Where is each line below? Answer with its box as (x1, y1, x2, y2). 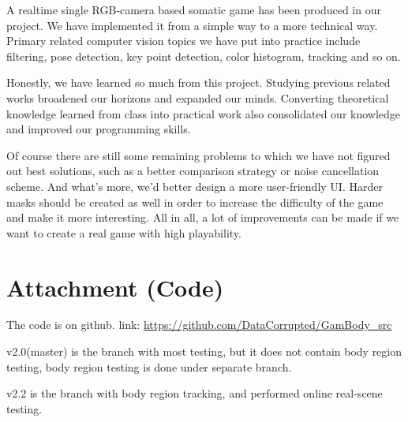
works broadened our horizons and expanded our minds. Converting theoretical (6, 89, 389, 106)
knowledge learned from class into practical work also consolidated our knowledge (6, 105, 401, 121)
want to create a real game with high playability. (6, 224, 241, 241)
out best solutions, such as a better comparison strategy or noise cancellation (6, 162, 380, 179)
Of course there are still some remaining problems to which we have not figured (6, 147, 391, 163)
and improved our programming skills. (6, 121, 191, 137)
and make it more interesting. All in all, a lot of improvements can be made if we (6, 209, 399, 226)
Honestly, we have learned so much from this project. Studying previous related (6, 74, 391, 91)
